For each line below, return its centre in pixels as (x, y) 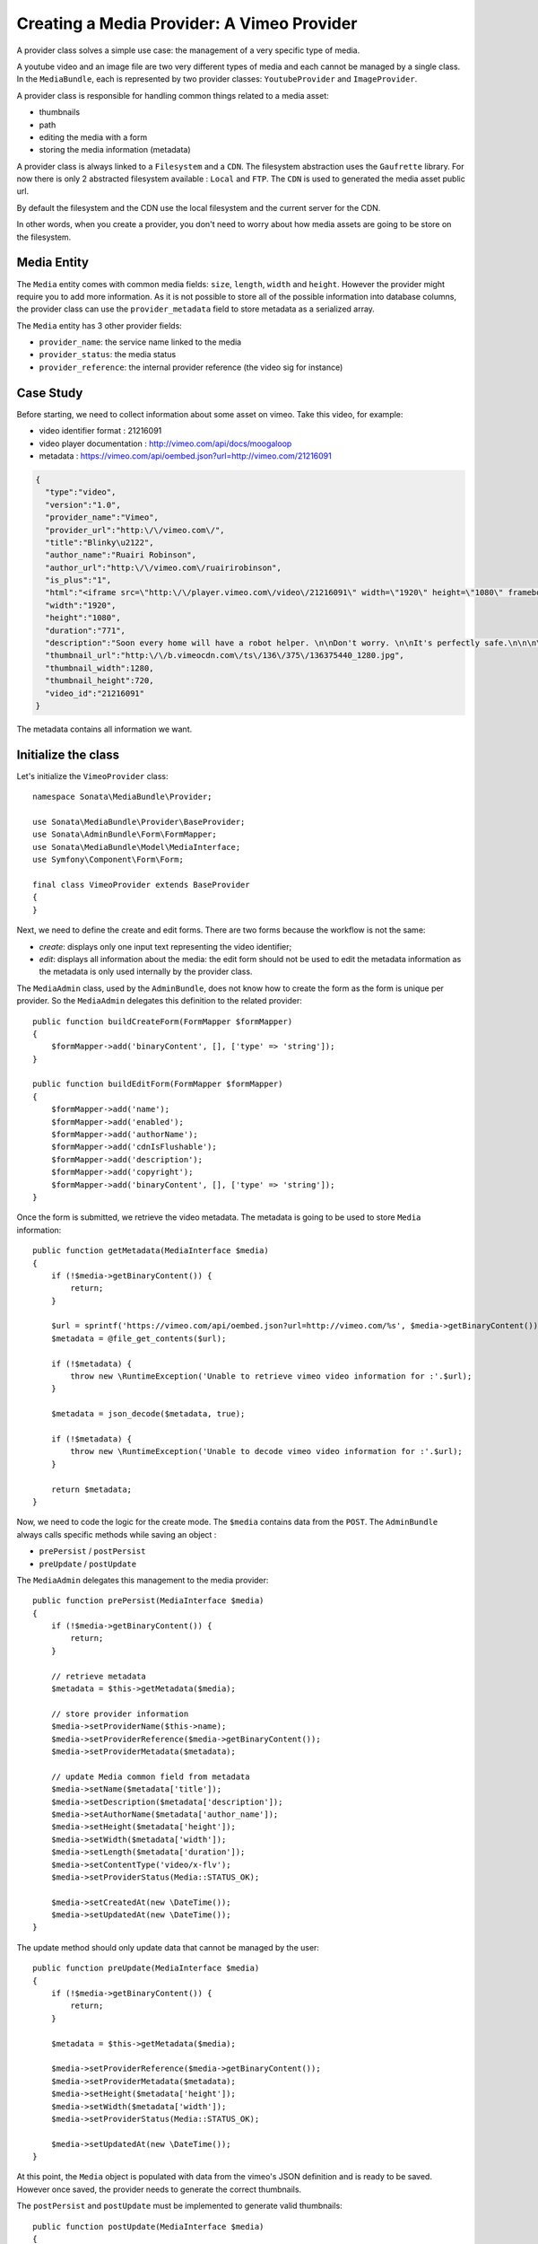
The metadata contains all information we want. (104, 729)
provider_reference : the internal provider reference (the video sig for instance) (191, 367)
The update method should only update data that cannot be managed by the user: (168, 1947)
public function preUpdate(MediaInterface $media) (146, 1968)
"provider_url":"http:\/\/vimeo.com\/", (135, 530)
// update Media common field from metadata (150, 1776)
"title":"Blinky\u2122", (100, 542)
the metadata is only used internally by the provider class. (146, 972)
